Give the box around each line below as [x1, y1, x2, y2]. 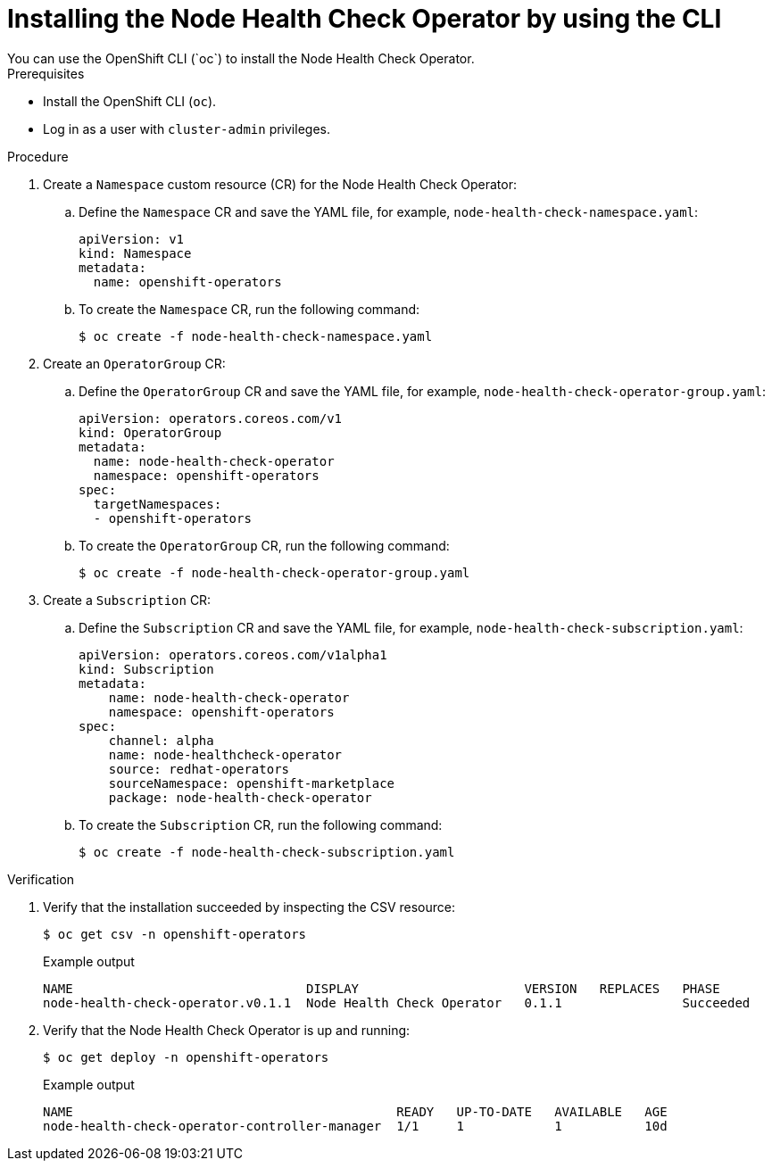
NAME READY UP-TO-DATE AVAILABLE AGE [43, 1104, 668, 1119]
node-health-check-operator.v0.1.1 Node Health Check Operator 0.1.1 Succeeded [43, 995, 751, 1010]
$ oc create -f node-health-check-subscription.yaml [79, 844, 455, 859]
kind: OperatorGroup [79, 425, 222, 440]
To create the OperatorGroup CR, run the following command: [79, 537, 450, 553]
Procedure [7, 148, 69, 164]
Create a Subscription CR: [43, 592, 212, 608]
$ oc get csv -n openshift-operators [43, 926, 307, 941]
